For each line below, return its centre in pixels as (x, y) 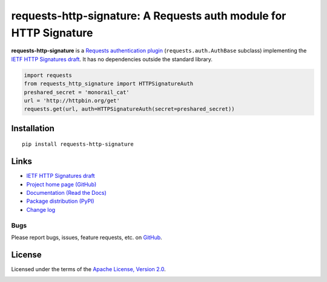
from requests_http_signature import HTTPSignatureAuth (109, 84)
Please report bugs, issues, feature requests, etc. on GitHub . (87, 237)
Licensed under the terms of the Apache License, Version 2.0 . (88, 269)
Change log (41, 209)
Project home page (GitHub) (61, 184)
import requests (48, 75)
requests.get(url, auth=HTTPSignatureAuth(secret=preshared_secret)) (129, 109)
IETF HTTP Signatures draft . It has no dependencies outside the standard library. (112, 59)
